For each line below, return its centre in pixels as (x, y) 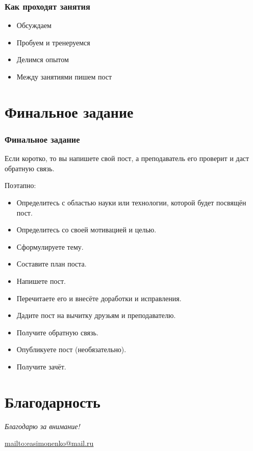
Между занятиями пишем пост (64, 76)
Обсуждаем (34, 25)
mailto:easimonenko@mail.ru (49, 443)
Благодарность (53, 401)
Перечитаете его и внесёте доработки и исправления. (99, 298)
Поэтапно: (20, 185)
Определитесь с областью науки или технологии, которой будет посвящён (131, 202)
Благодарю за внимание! (42, 426)
